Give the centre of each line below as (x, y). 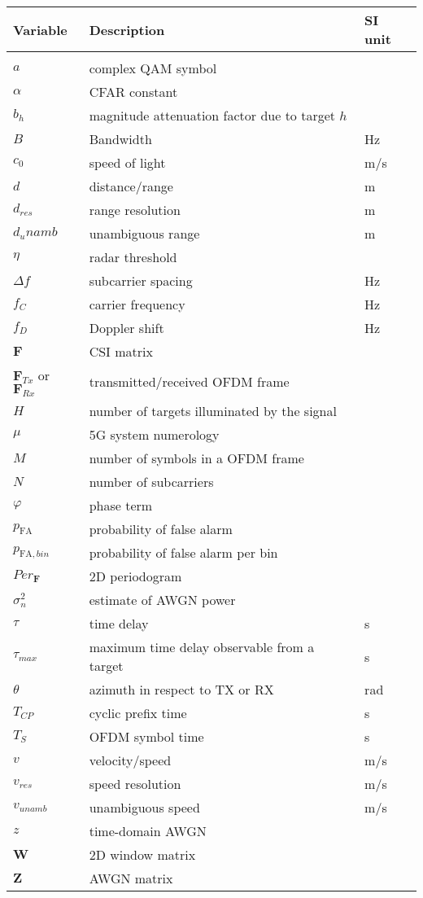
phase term (121, 506)
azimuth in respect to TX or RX (181, 690)
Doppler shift (126, 328)
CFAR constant (133, 92)
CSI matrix (121, 351)
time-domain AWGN (148, 831)
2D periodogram (135, 576)
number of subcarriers (151, 482)
